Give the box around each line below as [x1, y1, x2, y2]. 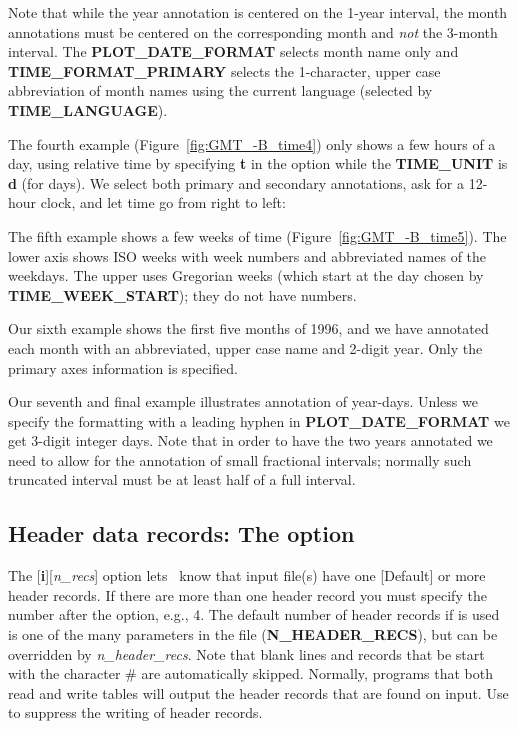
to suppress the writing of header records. [8, 702, 263, 723]
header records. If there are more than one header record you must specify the [8, 584, 487, 605]
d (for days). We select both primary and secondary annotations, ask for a [8, 172, 464, 193]
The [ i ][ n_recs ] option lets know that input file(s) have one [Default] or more [8, 565, 486, 586]
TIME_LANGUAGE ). [8, 99, 168, 120]
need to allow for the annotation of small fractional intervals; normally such [8, 449, 472, 470]
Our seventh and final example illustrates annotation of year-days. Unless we [8, 391, 478, 412]
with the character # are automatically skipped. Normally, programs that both [8, 663, 493, 684]
